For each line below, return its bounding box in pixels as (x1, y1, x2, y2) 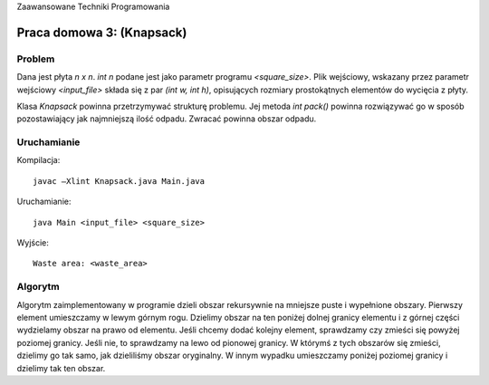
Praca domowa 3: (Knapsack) (16, 24, 187, 40)
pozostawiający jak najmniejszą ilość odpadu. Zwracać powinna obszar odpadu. (16, 113, 317, 124)
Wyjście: (16, 237, 50, 248)
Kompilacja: (16, 155, 61, 166)
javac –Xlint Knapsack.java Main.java (33, 176, 206, 186)
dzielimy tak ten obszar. (16, 362, 106, 373)
